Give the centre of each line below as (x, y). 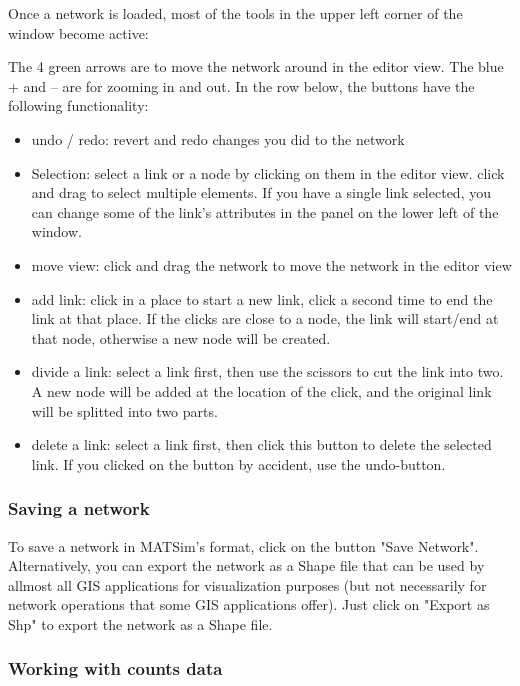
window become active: (78, 32)
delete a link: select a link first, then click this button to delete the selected (261, 444)
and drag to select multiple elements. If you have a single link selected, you (261, 192)
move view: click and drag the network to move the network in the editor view (271, 264)
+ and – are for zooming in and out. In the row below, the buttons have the (241, 85)
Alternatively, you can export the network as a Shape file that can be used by (246, 565)
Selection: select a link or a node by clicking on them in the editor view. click (268, 172)
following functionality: (78, 105)
